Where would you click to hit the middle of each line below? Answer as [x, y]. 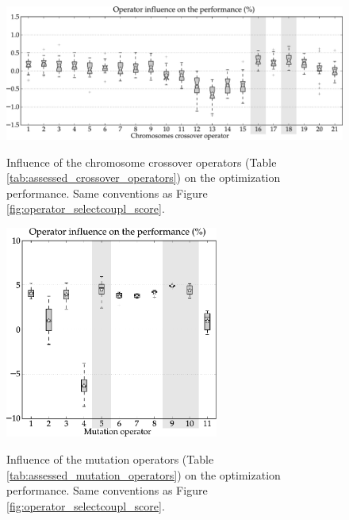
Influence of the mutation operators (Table [110, 458]
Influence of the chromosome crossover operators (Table [142, 162]
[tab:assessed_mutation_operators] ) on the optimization [144, 474]
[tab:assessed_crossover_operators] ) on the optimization [144, 177]
